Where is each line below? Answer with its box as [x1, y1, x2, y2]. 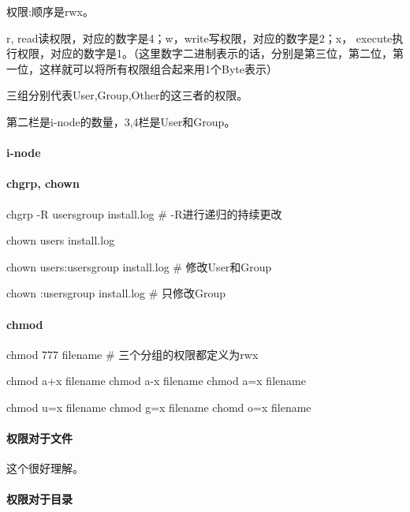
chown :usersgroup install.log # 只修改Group [6, 285, 226, 301]
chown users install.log [6, 232, 115, 249]
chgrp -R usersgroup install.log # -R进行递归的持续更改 [6, 205, 282, 222]
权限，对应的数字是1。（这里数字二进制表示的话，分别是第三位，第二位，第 [17, 45, 404, 62]
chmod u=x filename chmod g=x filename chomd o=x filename [6, 398, 311, 415]
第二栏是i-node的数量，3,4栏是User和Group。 [6, 113, 236, 129]
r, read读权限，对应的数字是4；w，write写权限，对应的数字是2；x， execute [6, 29, 393, 46]
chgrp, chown [6, 175, 80, 192]
